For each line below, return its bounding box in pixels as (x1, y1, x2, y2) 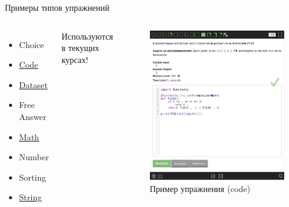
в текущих (61, 41, 99, 54)
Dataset (19, 78, 48, 91)
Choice (19, 38, 45, 50)
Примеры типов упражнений (5, 1, 110, 13)
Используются (61, 29, 113, 42)
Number (19, 151, 49, 163)
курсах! (61, 53, 89, 65)
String (19, 191, 42, 203)
